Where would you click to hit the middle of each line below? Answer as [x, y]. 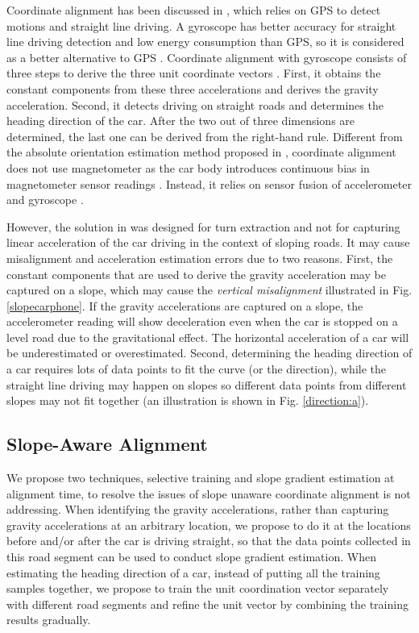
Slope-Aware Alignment [107, 444]
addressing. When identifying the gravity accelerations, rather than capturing [198, 509]
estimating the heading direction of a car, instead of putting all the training [193, 572]
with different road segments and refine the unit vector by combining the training [207, 604]
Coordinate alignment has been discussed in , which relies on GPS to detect [194, 10]
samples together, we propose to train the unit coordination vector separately [198, 588]
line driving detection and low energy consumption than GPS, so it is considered [205, 42]
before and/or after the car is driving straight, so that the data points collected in [209, 541]
